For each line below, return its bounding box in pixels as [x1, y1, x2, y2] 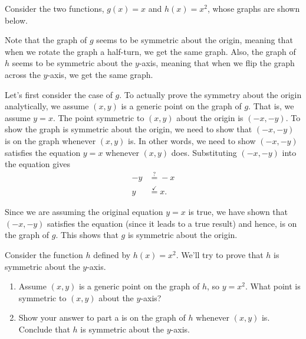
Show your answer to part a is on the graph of [18, 311, 186, 324]
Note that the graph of [5, 34, 87, 46]
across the [5, 68, 41, 80]
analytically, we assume [5, 100, 89, 112]
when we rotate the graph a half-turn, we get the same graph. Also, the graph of [5, 45, 296, 57]
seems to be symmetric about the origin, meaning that [96, 34, 293, 46]
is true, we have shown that [188, 206, 288, 218]
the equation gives [5, 158, 70, 170]
